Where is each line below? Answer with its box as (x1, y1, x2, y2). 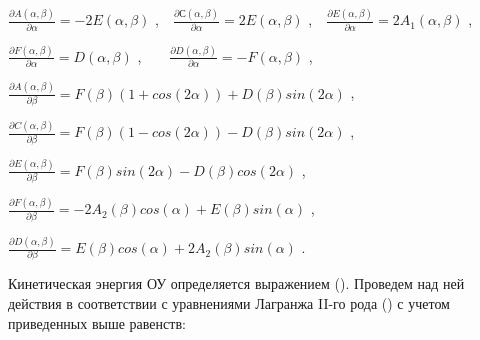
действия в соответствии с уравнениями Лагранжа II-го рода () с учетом (8, 292, 450, 313)
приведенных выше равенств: (8, 312, 186, 333)
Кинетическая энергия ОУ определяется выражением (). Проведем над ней (8, 273, 465, 294)
